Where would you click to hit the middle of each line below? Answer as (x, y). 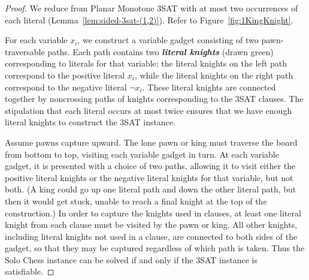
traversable (25, 51)
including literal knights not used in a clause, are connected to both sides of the (151, 236)
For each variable (36, 40)
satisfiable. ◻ (30, 271)
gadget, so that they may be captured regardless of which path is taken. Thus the (155, 248)
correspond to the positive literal (65, 75)
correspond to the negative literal (66, 87)
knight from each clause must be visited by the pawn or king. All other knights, (151, 225)
